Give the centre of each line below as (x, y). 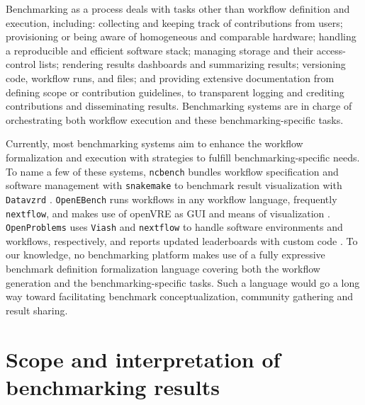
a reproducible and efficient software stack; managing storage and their (160, 50)
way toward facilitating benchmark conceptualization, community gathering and (180, 296)
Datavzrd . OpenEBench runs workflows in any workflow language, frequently (172, 199)
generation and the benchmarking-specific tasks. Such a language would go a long (183, 282)
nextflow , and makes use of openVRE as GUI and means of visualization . (168, 213)
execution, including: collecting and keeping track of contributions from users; (174, 22)
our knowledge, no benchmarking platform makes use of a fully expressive (165, 255)
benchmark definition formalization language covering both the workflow (163, 268)
